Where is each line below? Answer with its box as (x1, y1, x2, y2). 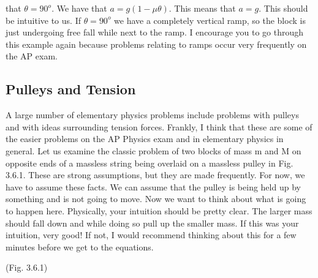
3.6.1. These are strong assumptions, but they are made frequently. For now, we (6, 168, 305, 181)
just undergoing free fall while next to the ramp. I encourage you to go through (6, 26, 304, 39)
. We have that (51, 2, 107, 14)
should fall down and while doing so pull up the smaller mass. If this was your (6, 216, 299, 229)
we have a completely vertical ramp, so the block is (114, 13, 306, 26)
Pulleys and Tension (6, 80, 136, 99)
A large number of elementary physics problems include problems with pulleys (6, 108, 299, 121)
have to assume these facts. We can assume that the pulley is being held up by (6, 180, 301, 193)
